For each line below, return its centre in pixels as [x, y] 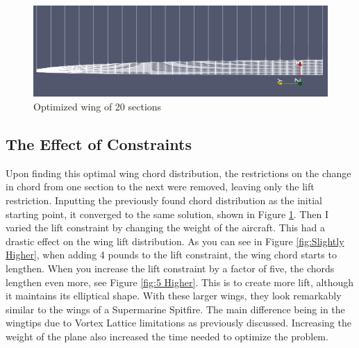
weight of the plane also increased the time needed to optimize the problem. [167, 336]
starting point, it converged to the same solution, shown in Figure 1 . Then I [167, 214]
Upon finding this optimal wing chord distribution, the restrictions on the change [178, 173]
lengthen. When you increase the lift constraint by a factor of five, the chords [170, 268]
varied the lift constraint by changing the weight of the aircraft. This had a [165, 227]
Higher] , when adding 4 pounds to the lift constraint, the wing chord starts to [171, 255]
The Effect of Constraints [99, 144]
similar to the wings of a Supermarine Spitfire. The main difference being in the [175, 309]
